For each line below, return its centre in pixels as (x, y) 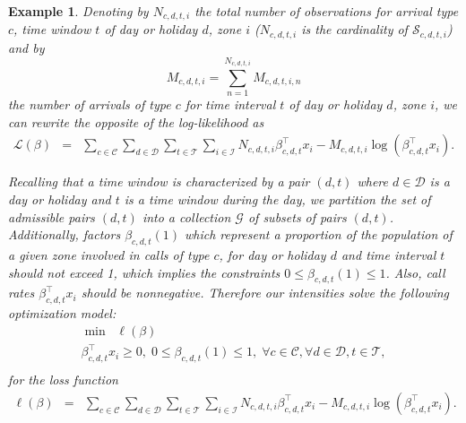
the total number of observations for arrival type (327, 11)
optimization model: (62, 313)
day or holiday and (60, 199)
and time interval (388, 255)
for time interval (230, 104)
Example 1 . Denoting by (78, 11)
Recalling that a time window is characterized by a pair (159, 181)
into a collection (186, 216)
